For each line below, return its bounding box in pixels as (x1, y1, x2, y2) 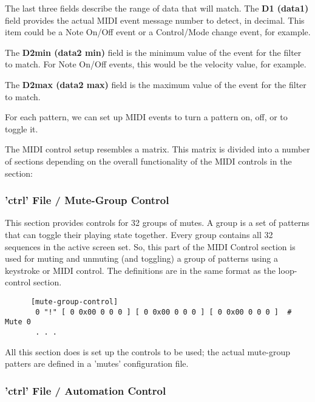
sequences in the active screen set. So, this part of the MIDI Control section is (5, 240, 296, 253)
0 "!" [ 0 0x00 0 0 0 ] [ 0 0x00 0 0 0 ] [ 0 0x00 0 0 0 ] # (35, 307, 292, 316)
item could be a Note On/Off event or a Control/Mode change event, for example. (5, 26, 311, 38)
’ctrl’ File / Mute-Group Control (5, 192, 169, 208)
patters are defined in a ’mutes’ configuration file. (5, 357, 189, 370)
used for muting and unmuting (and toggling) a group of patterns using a (5, 252, 278, 265)
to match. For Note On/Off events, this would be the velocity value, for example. (5, 58, 307, 70)
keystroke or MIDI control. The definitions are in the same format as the (5, 264, 276, 276)
